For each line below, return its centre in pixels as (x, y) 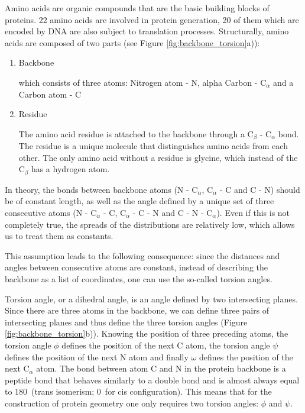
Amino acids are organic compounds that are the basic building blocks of (137, 8)
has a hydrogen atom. (70, 169)
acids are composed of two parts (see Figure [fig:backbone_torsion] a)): (132, 42)
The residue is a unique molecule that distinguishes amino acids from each (153, 146)
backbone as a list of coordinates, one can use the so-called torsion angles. (139, 279)
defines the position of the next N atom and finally (97, 356)
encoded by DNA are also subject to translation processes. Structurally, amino (147, 31)
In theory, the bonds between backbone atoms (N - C (101, 189)
